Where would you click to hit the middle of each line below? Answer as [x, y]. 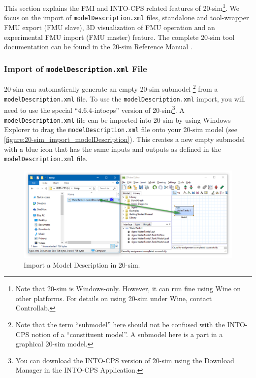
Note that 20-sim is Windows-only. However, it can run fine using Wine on [128, 289]
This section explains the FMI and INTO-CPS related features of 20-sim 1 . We [122, 7]
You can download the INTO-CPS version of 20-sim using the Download [125, 360]
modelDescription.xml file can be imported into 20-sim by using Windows [117, 120]
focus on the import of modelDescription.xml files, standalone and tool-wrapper [127, 17]
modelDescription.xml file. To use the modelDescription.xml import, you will [125, 98]
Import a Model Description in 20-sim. [82, 264]
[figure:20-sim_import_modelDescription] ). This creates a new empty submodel [125, 139]
